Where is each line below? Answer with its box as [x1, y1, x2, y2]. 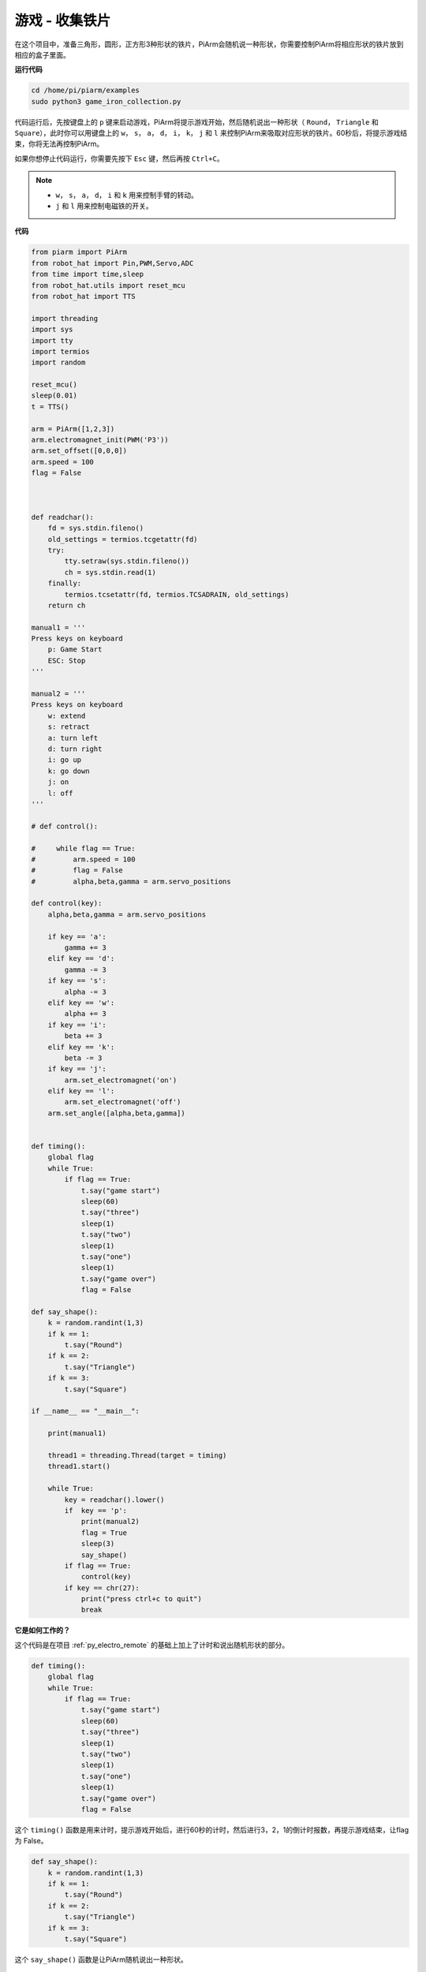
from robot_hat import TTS [31, 292, 136, 301]
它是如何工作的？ [14, 1626, 70, 1635]
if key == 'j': [47, 1065, 106, 1074]
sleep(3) [80, 1539, 115, 1548]
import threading [31, 314, 99, 323]
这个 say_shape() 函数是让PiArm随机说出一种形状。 [14, 1955, 189, 1964]
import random [31, 358, 86, 367]
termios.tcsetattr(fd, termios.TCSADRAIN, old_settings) [64, 590, 290, 599]
